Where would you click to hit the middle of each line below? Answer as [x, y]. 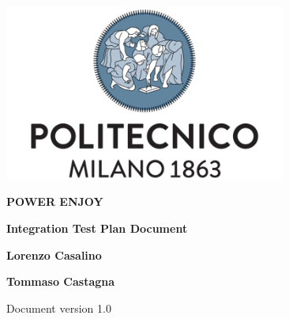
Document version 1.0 [59, 308]
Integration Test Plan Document [97, 228]
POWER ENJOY [55, 201]
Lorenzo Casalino [54, 254]
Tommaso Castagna [61, 281]
